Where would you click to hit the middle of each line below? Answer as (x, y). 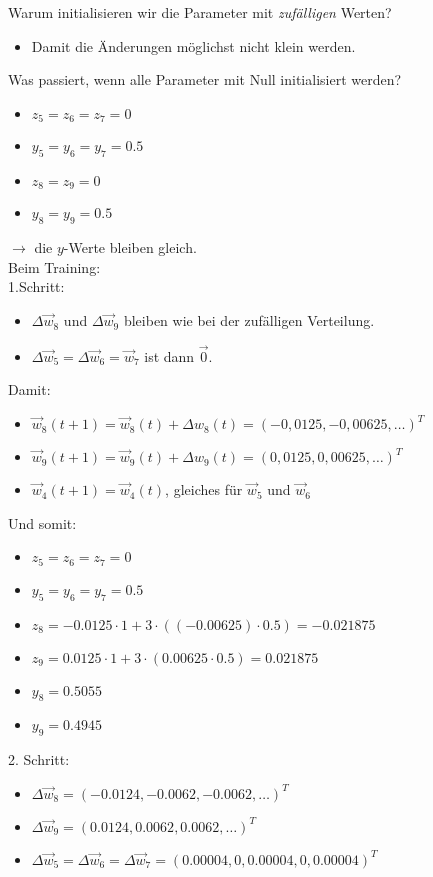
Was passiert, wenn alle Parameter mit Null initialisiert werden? (205, 79)
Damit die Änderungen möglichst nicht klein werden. (193, 45)
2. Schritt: (39, 759)
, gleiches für (204, 489)
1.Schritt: (36, 286)
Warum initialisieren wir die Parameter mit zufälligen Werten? (200, 12)
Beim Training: (54, 266)
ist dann (169, 355)
